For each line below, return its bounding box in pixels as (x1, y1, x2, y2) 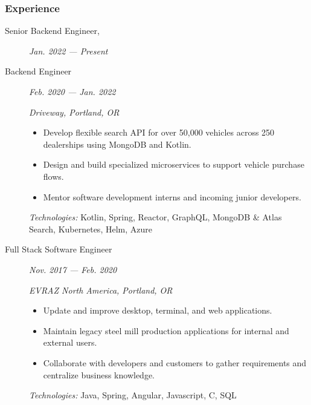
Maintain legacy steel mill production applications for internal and (43, 324, 289, 337)
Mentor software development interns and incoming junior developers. (43, 190, 301, 203)
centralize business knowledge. (43, 368, 155, 381)
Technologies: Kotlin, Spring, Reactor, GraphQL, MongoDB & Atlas (29, 211, 282, 223)
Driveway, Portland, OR (29, 105, 120, 118)
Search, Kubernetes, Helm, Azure (29, 222, 152, 235)
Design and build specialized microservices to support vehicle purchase (43, 158, 304, 171)
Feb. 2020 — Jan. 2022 (29, 85, 116, 97)
